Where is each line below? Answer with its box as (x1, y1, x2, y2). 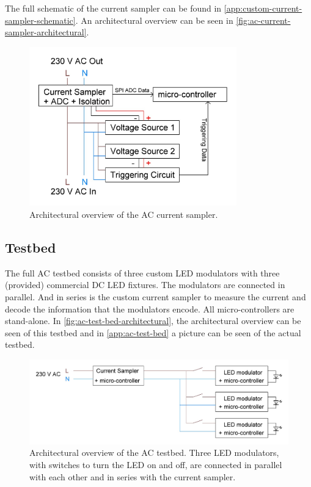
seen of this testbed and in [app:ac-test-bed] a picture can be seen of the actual (5, 326, 301, 339)
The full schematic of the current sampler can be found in (5, 2, 222, 14)
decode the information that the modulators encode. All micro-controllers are (5, 302, 295, 315)
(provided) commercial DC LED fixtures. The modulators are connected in (5, 278, 285, 291)
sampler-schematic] (5, 13, 76, 26)
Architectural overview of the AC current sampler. (29, 208, 218, 221)
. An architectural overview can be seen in (75, 13, 233, 26)
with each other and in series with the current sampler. (29, 470, 236, 483)
